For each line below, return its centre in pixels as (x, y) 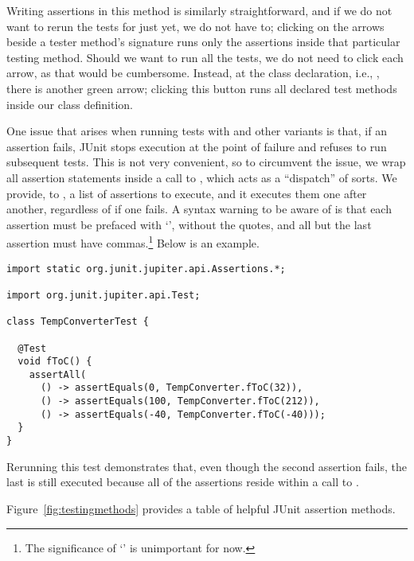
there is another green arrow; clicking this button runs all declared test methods (202, 88)
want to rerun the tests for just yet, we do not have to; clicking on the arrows (195, 26)
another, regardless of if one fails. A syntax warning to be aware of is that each (199, 209)
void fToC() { (55, 362)
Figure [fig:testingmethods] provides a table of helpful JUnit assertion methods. (201, 508)
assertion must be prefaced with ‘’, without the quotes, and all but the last (189, 224)
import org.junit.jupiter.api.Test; (103, 295)
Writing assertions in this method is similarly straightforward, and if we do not (199, 10)
